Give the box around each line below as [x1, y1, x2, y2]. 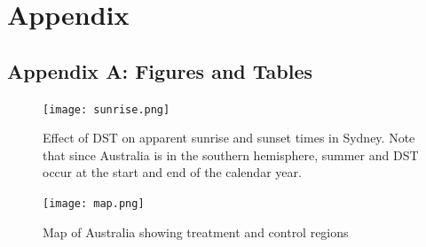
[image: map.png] [43, 197, 145, 211]
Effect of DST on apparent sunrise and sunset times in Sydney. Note [43, 128, 415, 147]
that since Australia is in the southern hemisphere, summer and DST [43, 145, 419, 164]
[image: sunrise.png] [43, 103, 170, 116]
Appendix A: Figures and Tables [7, 57, 312, 84]
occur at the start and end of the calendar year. [43, 163, 302, 181]
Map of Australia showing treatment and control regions [43, 222, 349, 241]
